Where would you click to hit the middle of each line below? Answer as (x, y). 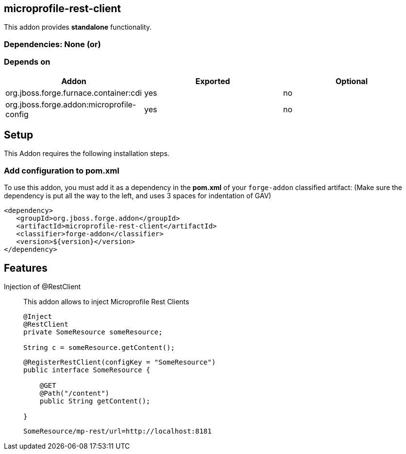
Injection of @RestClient (42, 286)
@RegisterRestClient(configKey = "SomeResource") (120, 362)
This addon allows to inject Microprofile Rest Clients (106, 301)
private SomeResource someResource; (93, 332)
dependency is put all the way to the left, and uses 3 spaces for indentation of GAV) (138, 196)
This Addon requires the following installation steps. (87, 154)
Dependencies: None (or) (52, 44)
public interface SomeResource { (87, 370)
